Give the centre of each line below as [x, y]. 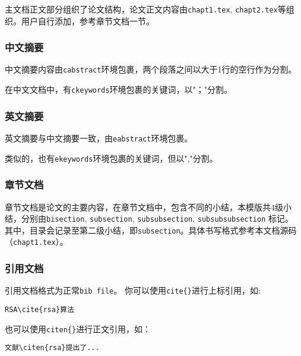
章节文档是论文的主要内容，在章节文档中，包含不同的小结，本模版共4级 [144, 207]
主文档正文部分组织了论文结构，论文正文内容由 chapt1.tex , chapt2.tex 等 [145, 9]
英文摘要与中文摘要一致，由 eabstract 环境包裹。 [99, 138]
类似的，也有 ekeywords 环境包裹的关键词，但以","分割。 [111, 158]
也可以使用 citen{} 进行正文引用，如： [78, 328]
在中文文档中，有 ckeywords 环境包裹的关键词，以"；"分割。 [118, 89]
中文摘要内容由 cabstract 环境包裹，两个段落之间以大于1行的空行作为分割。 [151, 69]
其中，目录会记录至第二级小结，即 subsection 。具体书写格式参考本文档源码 [151, 230]
